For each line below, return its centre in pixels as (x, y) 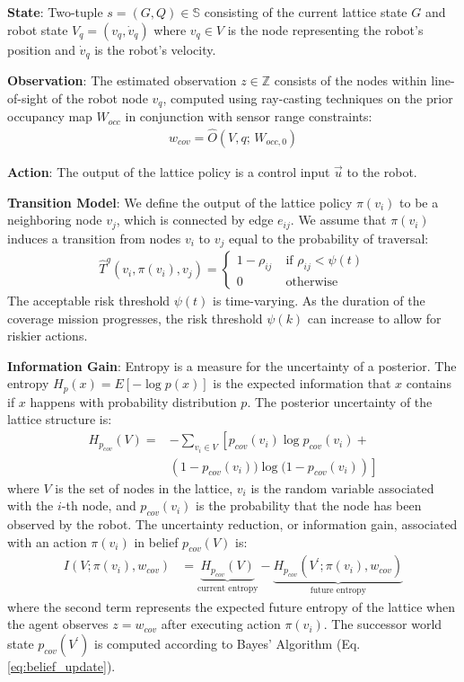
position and (41, 49)
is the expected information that (302, 383)
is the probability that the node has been (309, 505)
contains (429, 383)
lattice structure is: (60, 419)
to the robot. (382, 171)
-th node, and (99, 505)
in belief (156, 541)
